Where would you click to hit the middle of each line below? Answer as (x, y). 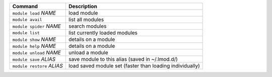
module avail (27, 19)
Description (83, 6)
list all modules (86, 19)
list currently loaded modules (103, 33)
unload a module (88, 53)
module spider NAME (37, 26)
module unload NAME (37, 53)
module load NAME (34, 13)
